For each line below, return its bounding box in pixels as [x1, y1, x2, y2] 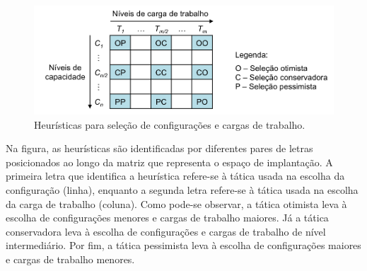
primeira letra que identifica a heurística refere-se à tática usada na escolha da [6, 168, 345, 183]
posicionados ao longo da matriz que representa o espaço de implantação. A [6, 154, 333, 169]
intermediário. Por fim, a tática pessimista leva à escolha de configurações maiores [6, 238, 361, 253]
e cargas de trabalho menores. [6, 251, 135, 266]
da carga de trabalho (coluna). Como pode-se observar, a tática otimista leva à [6, 196, 347, 211]
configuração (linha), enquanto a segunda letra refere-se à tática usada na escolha [6, 183, 359, 197]
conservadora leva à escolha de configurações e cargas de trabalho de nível [6, 224, 326, 238]
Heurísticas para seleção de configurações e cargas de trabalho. [34, 117, 305, 132]
